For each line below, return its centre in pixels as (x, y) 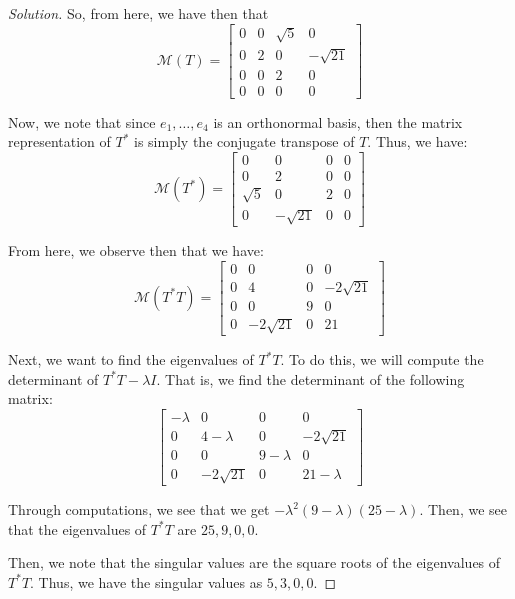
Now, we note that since (82, 121)
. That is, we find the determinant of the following (310, 378)
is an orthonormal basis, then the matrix (338, 121)
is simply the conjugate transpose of (244, 141)
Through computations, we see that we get (139, 509)
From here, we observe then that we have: (136, 250)
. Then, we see (463, 509)
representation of (59, 141)
